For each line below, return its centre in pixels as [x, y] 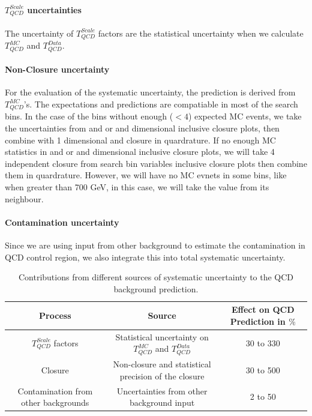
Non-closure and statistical [162, 364]
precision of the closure [162, 375]
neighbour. [24, 198]
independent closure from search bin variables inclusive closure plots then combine [156, 163]
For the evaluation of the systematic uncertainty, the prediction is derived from [150, 92]
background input [162, 402]
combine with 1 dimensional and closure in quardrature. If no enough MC [140, 140]
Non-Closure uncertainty [57, 69]
